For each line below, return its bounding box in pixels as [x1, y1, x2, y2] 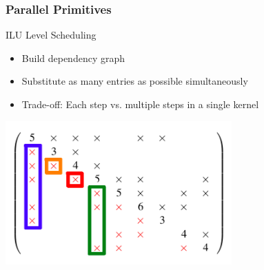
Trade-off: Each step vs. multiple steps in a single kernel [21, 97, 259, 111]
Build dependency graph [21, 50, 125, 65]
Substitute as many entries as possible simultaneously [21, 74, 248, 88]
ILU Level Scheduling [6, 28, 97, 42]
